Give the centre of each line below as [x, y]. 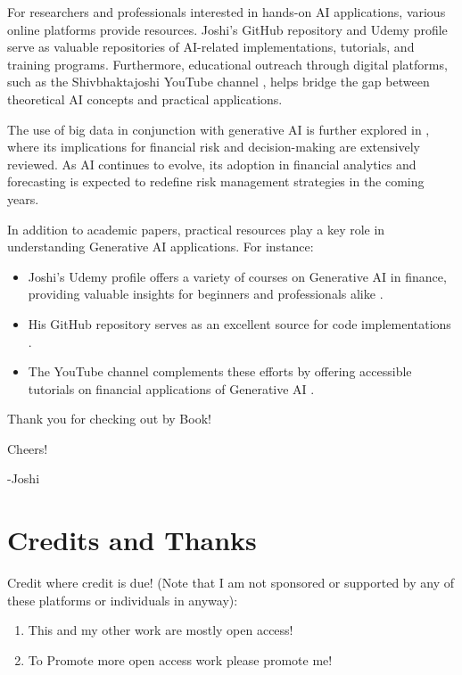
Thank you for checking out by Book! [109, 419]
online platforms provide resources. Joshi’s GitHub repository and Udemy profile [227, 29]
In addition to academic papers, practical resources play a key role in [196, 229]
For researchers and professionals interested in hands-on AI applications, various [227, 12]
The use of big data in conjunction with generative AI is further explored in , [219, 129]
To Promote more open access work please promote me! [180, 659]
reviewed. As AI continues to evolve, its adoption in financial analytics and [212, 164]
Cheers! [28, 448]
